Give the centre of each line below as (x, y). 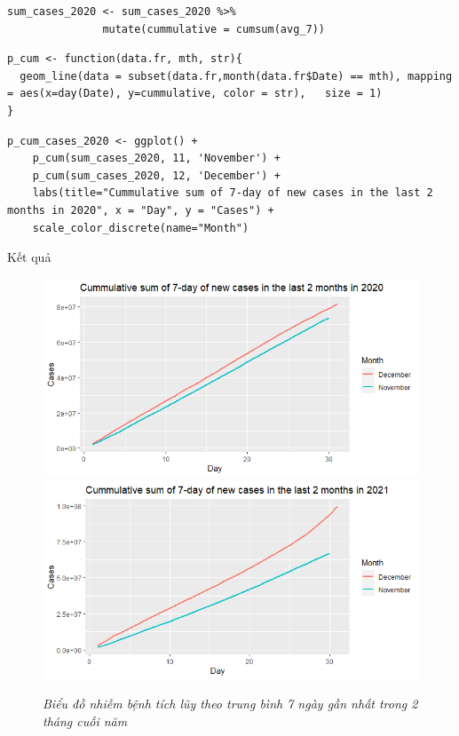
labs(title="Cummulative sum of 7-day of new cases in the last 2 (233, 193)
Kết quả (29, 257)
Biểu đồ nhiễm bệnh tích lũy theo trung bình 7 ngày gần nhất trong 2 (230, 704)
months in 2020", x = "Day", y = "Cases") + (141, 210)
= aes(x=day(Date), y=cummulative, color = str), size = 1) (195, 94)
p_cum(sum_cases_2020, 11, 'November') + (156, 158)
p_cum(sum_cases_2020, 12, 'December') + (156, 175)
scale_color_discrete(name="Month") (141, 228)
